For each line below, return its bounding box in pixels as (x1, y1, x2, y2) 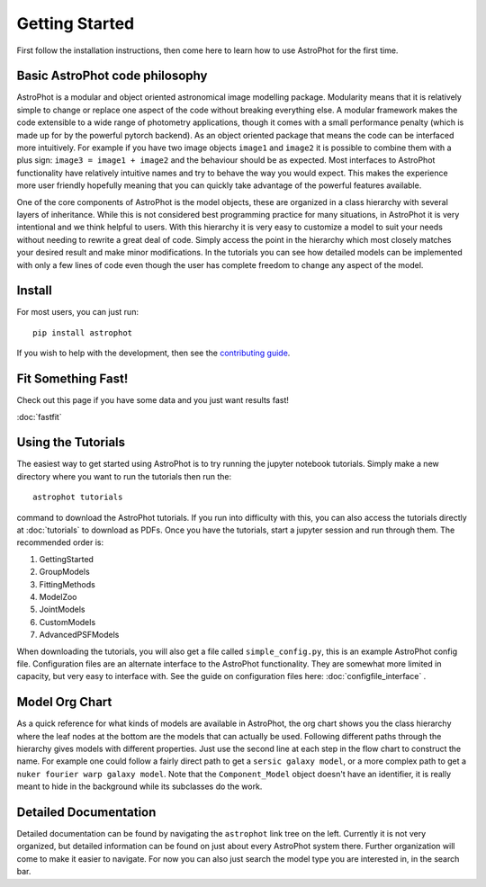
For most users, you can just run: (16, 307, 139, 318)
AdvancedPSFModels (39, 630, 120, 641)
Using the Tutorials (16, 435, 126, 450)
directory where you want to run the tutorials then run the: (16, 470, 232, 481)
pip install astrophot (32, 327, 133, 337)
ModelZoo (39, 591, 77, 602)
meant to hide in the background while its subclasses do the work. (16, 781, 263, 792)
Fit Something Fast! (16, 372, 129, 387)
